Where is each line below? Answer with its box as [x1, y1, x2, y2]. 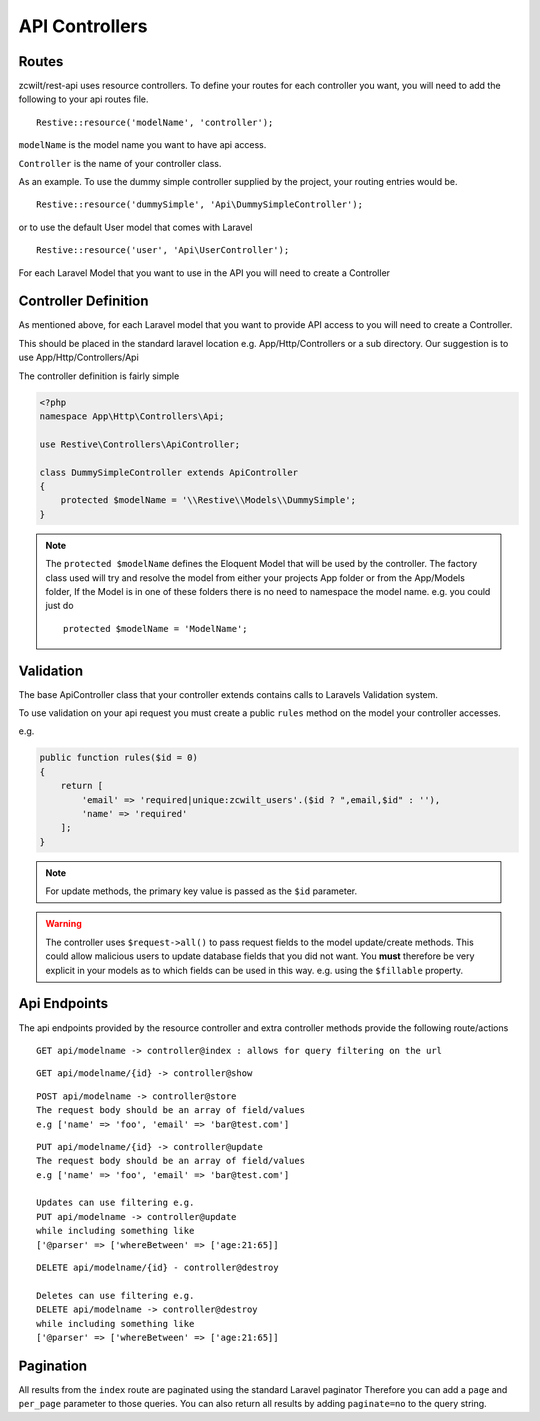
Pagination [18, 1357, 88, 1374]
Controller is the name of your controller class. [18, 157, 222, 169]
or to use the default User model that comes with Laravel [18, 221, 253, 233]
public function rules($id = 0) [39, 752, 199, 764]
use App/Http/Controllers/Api [18, 351, 139, 364]
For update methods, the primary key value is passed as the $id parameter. [45, 885, 358, 897]
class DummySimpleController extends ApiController [39, 466, 299, 478]
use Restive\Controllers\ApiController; [39, 438, 240, 450]
